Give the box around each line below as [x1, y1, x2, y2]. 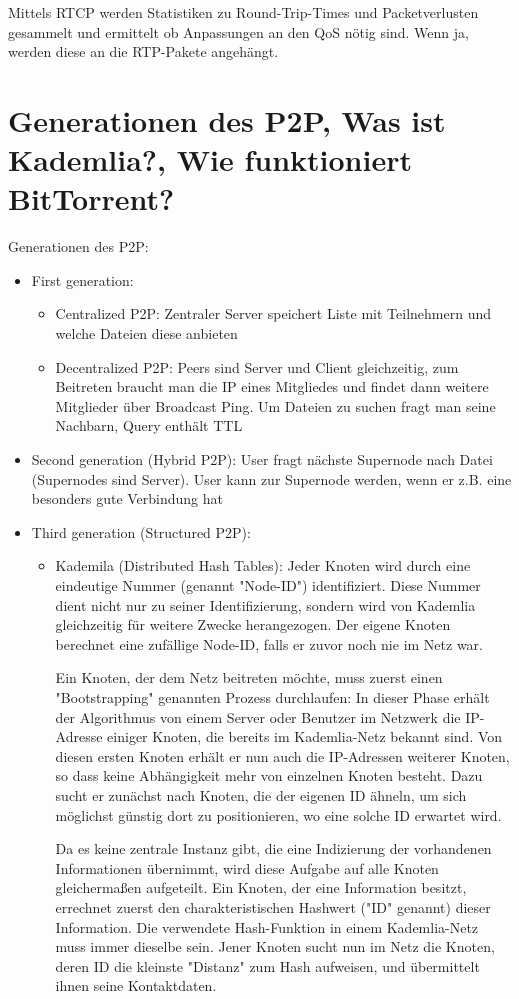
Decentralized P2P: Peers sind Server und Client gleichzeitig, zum [55, 356, 459, 377]
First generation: [31, 269, 134, 290]
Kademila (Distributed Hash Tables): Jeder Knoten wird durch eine [55, 555, 471, 576]
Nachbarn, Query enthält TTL [55, 415, 243, 436]
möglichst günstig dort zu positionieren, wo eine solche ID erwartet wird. [55, 804, 502, 825]
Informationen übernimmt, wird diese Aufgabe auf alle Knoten [55, 857, 439, 878]
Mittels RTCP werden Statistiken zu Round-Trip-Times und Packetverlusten [8, 2, 479, 22]
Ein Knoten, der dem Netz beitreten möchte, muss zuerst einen [55, 667, 443, 688]
